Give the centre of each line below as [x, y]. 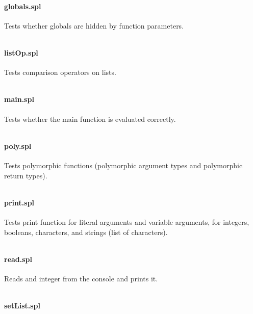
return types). [26, 175]
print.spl [19, 202]
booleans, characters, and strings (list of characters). [86, 232]
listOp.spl [21, 52]
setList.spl [22, 306]
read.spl [18, 259]
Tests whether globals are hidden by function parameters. [94, 25]
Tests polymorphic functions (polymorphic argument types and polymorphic [123, 165]
